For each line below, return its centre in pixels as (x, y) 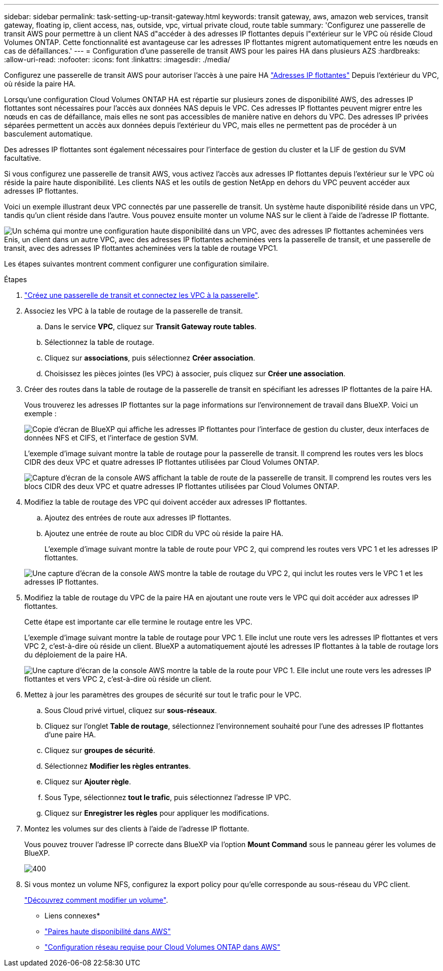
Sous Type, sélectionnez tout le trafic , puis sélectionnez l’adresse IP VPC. (168, 797)
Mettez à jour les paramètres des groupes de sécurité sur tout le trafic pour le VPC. (163, 695)
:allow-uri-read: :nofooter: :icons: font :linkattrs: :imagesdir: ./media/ (117, 59)
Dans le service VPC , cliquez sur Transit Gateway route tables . (151, 326)
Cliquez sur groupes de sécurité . (100, 750)
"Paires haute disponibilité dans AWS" (108, 931)
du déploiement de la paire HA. (76, 655)
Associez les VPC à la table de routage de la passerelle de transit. (134, 311)
